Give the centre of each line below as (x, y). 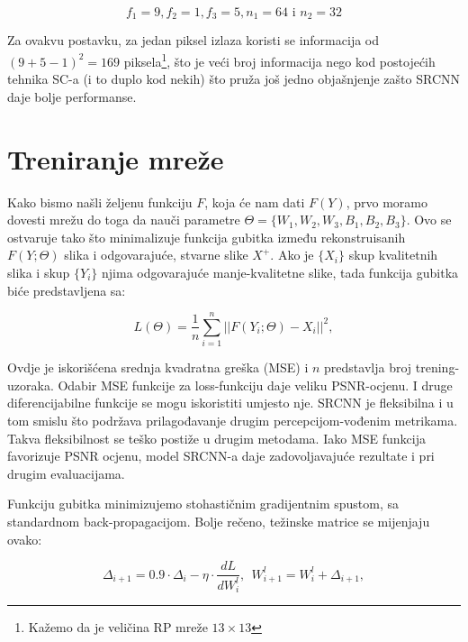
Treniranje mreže (116, 158)
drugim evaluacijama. (66, 473)
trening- (437, 367)
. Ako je (292, 255)
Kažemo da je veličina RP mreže (118, 627)
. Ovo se (429, 220)
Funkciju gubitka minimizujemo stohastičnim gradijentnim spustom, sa (203, 504)
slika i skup (39, 272)
